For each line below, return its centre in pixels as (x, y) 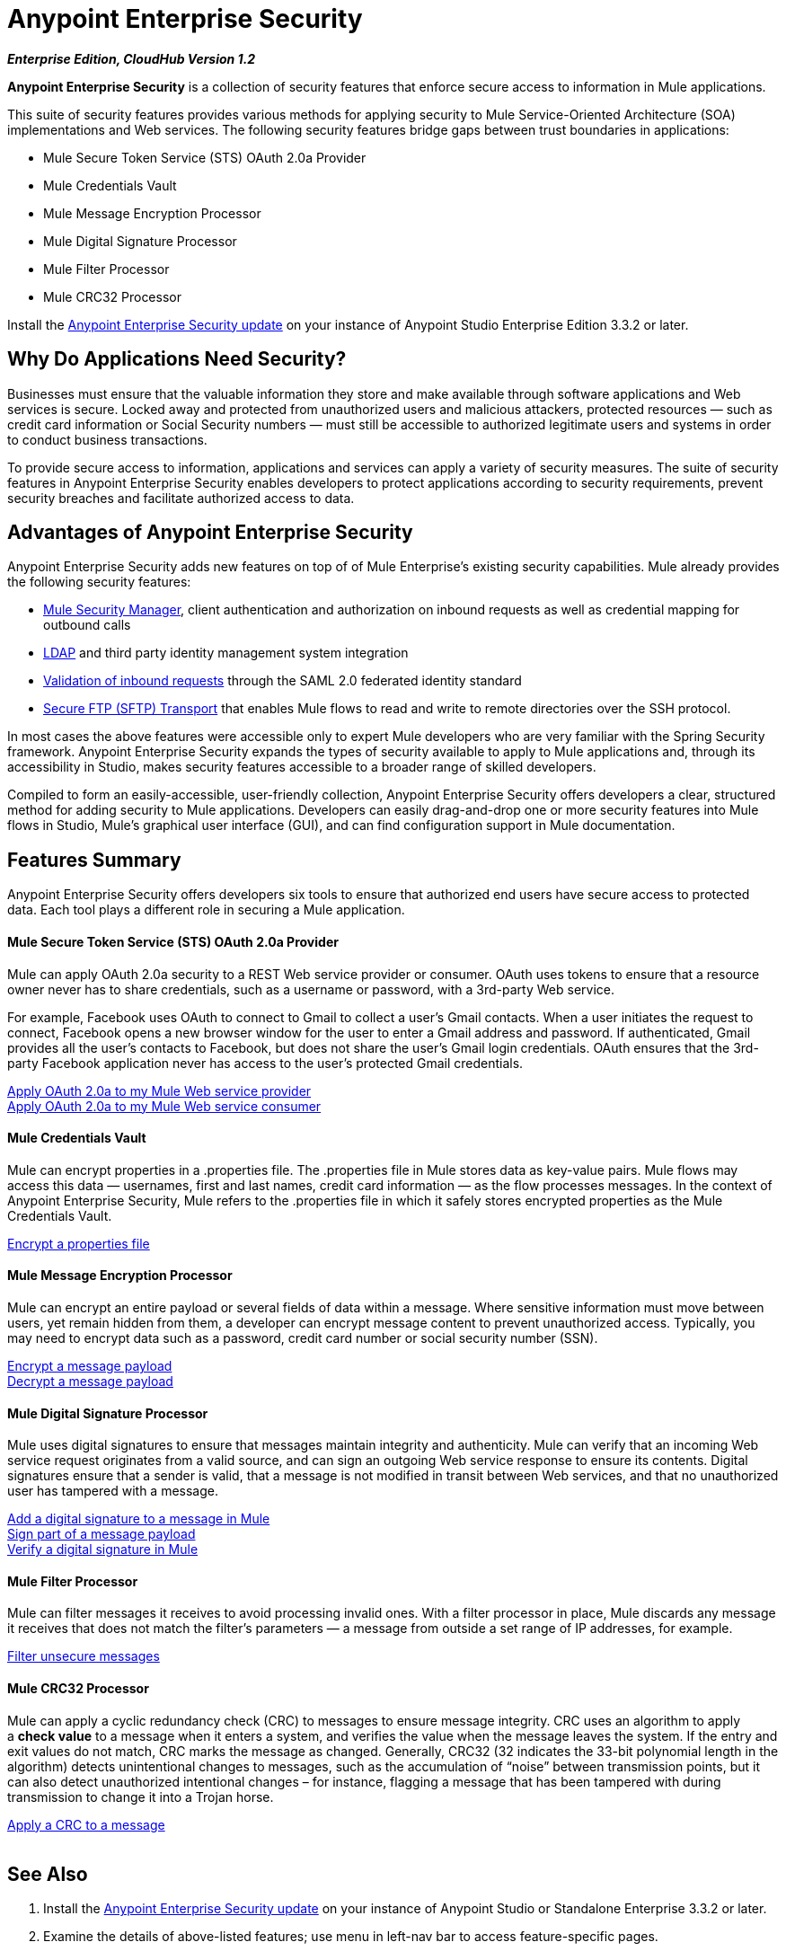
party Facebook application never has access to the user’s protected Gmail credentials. (265, 1063)
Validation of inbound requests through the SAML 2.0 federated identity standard (283, 681)
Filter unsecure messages (84, 1656)
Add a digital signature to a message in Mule (139, 1519)
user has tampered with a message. (113, 1491)
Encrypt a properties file (79, 1243)
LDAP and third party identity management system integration (226, 653)
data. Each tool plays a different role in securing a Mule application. (206, 910)
